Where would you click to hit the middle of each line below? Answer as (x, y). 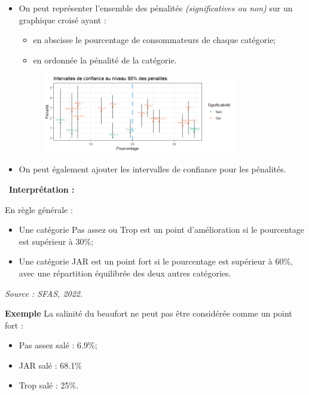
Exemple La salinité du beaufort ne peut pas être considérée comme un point (149, 313)
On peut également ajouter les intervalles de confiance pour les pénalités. (152, 169)
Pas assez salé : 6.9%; (58, 345)
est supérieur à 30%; (56, 241)
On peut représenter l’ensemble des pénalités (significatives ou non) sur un (156, 8)
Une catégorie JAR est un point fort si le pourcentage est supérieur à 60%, (156, 261)
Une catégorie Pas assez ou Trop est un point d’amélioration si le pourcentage (161, 230)
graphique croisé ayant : (62, 19)
